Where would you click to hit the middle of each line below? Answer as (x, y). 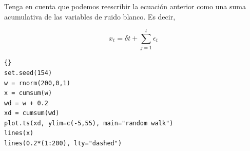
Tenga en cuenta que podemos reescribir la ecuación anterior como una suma (125, 6)
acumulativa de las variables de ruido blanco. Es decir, (90, 16)
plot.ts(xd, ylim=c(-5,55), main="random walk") (89, 123)
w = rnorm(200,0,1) (37, 83)
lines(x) (19, 133)
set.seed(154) (28, 73)
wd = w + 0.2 (26, 103)
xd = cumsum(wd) (32, 113)
